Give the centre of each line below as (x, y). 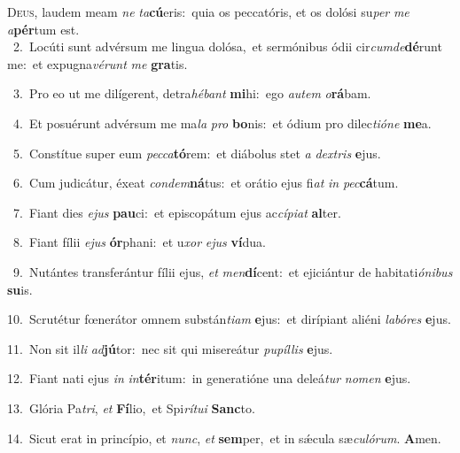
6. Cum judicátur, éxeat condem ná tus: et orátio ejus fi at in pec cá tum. (206, 183)
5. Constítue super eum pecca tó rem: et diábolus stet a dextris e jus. (197, 153)
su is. (20, 289)
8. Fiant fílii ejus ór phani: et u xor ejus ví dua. (139, 242)
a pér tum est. (43, 29)
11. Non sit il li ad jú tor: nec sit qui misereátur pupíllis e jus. (170, 348)
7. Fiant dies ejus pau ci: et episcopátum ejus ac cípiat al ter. (177, 212)
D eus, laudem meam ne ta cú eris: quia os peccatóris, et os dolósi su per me (208, 12)
